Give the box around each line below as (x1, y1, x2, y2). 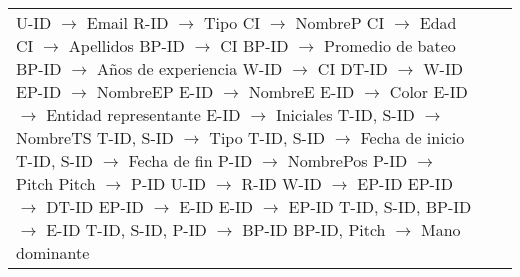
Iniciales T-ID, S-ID (275, 103, 415, 126)
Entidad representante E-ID (46, 103, 241, 126)
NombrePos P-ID (287, 149, 408, 172)
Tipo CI (203, 11, 260, 34)
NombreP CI (295, 11, 385, 34)
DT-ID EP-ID (46, 195, 144, 218)
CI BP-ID (220, 34, 289, 57)
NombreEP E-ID (96, 80, 214, 103)
